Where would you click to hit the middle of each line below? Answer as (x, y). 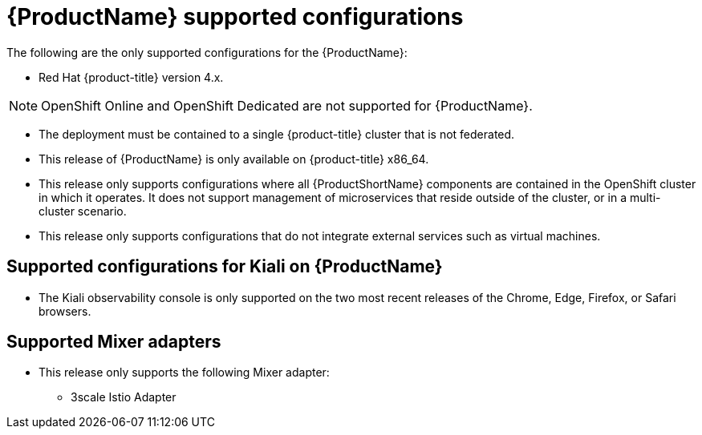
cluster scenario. (83, 211)
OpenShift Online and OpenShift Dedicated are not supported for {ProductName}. (287, 105)
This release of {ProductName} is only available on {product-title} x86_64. (234, 159)
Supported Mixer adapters (114, 342)
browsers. (65, 311)
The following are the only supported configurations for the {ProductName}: (207, 52)
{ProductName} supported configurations (235, 17)
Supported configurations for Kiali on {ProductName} (225, 267)
